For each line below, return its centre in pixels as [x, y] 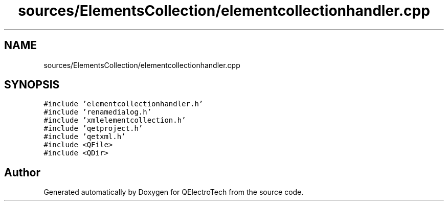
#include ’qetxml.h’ [85, 137]
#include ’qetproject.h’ [93, 129]
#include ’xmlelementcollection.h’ [115, 120]
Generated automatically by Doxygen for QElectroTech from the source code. [174, 192]
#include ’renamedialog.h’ [98, 112]
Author [22, 172]
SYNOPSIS [32, 85]
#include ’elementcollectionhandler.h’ [124, 104]
